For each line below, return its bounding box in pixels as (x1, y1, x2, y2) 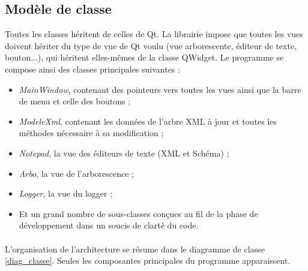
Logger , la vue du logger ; (19, 187, 113, 200)
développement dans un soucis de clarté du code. (19, 219, 199, 231)
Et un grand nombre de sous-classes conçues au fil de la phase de (19, 207, 258, 219)
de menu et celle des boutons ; (19, 95, 131, 107)
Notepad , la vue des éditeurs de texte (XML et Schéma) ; (19, 146, 229, 159)
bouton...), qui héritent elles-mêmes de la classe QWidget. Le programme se (5, 51, 284, 64)
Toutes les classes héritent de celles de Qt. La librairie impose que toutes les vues (5, 28, 303, 40)
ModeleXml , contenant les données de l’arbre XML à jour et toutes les (19, 115, 277, 127)
